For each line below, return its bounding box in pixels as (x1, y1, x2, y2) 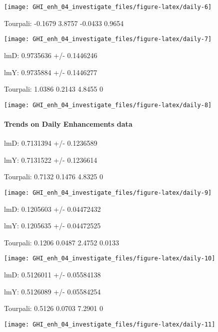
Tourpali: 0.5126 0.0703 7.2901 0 (4, 303, 103, 313)
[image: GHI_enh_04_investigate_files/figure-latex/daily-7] (4, 36, 212, 43)
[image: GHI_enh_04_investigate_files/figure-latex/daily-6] (4, 4, 212, 11)
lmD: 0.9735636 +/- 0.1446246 (4, 50, 97, 60)
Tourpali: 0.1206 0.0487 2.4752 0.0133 (4, 237, 119, 247)
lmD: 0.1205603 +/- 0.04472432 (4, 203, 101, 214)
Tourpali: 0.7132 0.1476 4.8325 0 (4, 171, 103, 182)
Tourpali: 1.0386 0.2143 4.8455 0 (4, 84, 103, 94)
